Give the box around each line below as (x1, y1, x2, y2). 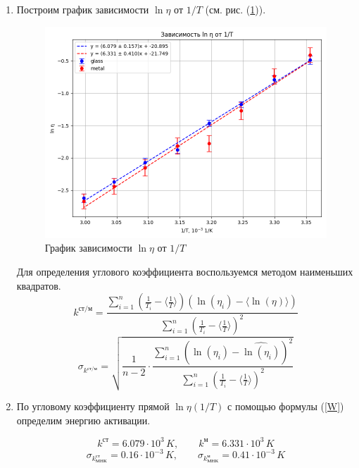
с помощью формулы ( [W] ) (227, 399, 344, 414)
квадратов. (16, 278, 61, 292)
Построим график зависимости (16, 2, 149, 16)
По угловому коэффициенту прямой (16, 399, 170, 414)
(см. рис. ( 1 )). (205, 2, 266, 16)
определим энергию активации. (16, 412, 151, 427)
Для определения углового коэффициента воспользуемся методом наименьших (16, 264, 353, 278)
